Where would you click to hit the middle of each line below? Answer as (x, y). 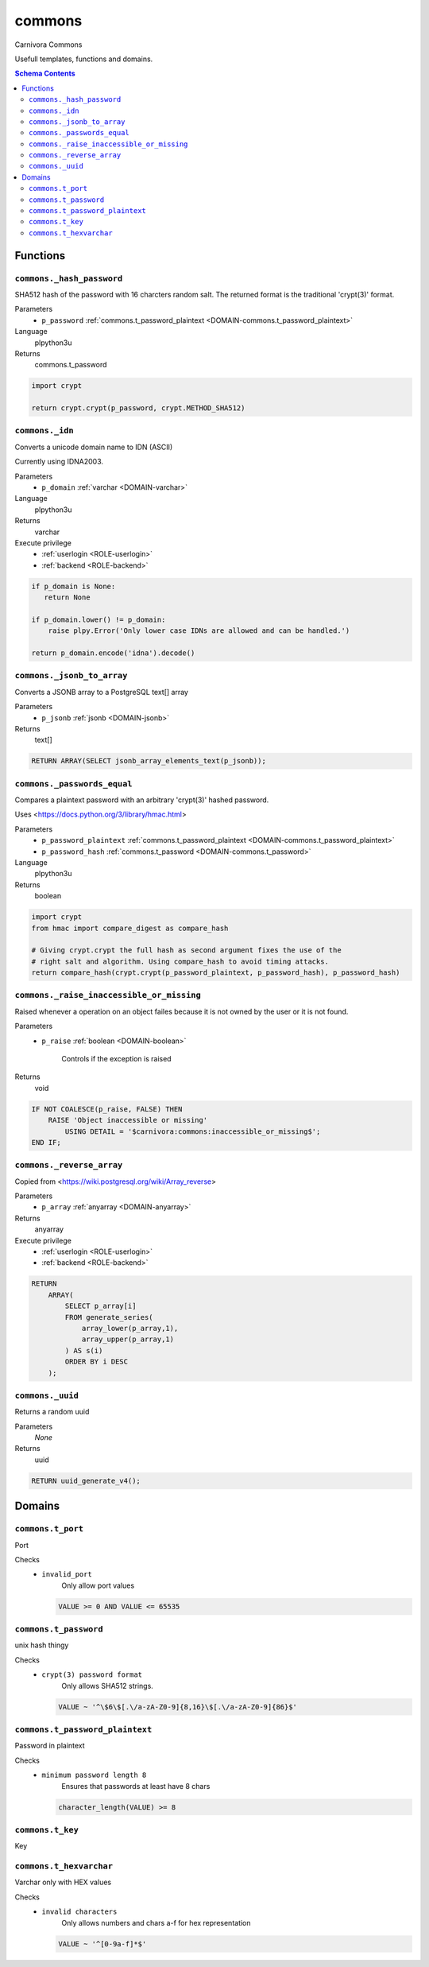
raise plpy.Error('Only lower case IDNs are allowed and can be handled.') (199, 631)
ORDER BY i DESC (97, 1362)
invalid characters (79, 1912)
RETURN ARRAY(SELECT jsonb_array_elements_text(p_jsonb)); (149, 761)
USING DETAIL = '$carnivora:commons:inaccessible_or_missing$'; (193, 1131)
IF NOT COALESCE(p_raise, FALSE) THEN (107, 1109)
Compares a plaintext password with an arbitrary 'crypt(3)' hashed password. (142, 800)
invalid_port (67, 1575)
